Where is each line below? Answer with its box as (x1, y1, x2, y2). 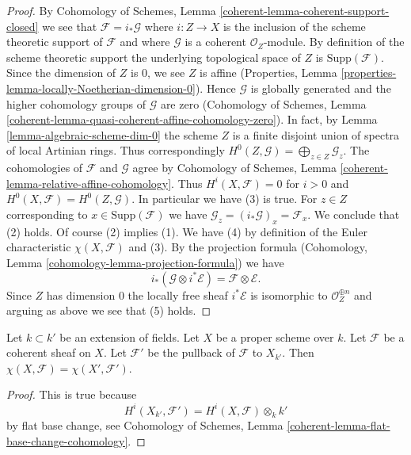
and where (120, 33, 170, 50)
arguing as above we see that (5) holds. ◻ (6, 302, 211, 319)
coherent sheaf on (6, 344, 91, 361)
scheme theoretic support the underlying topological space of (6, 48, 301, 65)
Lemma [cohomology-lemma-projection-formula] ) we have (6, 254, 284, 270)
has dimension (46, 286, 116, 303)
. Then (282, 344, 314, 361)
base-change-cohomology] (6, 432, 128, 449)
